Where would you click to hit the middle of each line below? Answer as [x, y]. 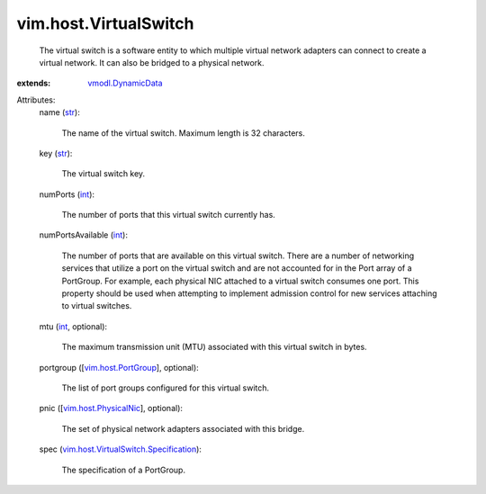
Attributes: [36, 100]
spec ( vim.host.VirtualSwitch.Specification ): [121, 449]
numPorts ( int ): [67, 194]
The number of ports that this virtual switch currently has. [169, 215]
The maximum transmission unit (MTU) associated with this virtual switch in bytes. [215, 347]
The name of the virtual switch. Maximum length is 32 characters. [184, 133]
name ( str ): [59, 112]
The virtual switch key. [103, 174]
